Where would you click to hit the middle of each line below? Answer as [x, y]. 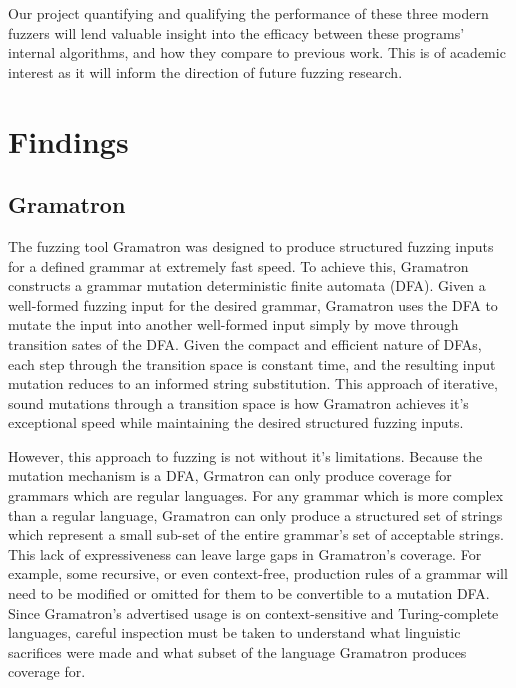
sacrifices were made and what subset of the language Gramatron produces [237, 651]
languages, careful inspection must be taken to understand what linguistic [234, 632]
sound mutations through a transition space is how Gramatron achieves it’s [238, 402]
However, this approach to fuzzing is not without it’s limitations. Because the [245, 455]
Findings [68, 140]
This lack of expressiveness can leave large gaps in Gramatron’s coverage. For [245, 553]
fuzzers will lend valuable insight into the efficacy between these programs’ [236, 32]
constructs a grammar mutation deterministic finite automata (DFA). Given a [247, 285]
